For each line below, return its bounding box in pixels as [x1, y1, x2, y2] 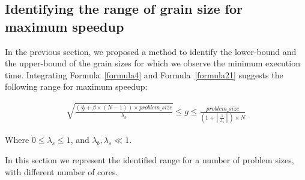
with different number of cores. [5, 165, 118, 178]
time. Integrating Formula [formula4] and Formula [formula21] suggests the [5, 68, 283, 81]
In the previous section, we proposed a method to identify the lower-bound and [5, 45, 297, 57]
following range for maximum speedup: [5, 80, 148, 93]
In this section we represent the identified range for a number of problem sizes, [5, 154, 294, 166]
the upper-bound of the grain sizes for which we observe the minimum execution [5, 57, 300, 69]
